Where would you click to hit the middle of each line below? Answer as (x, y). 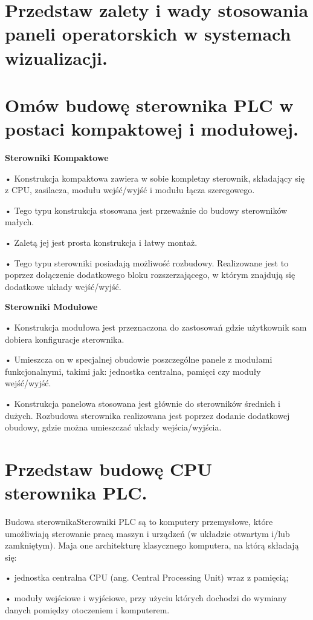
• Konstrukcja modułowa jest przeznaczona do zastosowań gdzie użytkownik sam (156, 327)
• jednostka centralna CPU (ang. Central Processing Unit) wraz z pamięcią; (147, 577)
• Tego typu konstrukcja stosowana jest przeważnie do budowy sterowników (146, 210)
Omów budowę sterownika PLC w (149, 104)
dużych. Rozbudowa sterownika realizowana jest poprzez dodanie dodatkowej (147, 415)
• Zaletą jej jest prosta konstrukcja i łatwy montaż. (101, 242)
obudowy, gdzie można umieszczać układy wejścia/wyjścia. (113, 427)
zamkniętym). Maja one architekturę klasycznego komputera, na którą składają (152, 545)
